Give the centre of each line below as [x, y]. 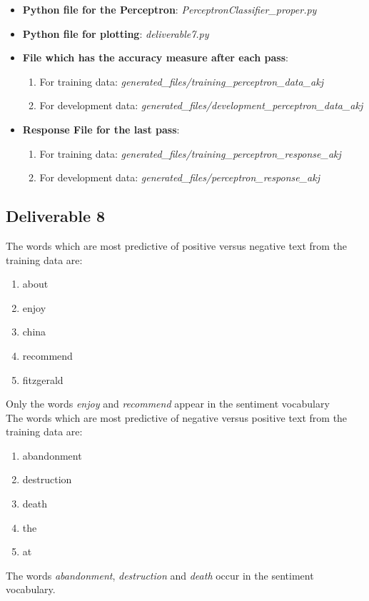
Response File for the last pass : [101, 129]
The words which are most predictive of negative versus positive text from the [177, 417]
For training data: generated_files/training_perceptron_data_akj [181, 81]
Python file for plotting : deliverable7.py [116, 33]
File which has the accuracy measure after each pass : [155, 57]
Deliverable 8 [56, 216]
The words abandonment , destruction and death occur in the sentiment [160, 575]
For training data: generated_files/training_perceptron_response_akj [190, 153]
